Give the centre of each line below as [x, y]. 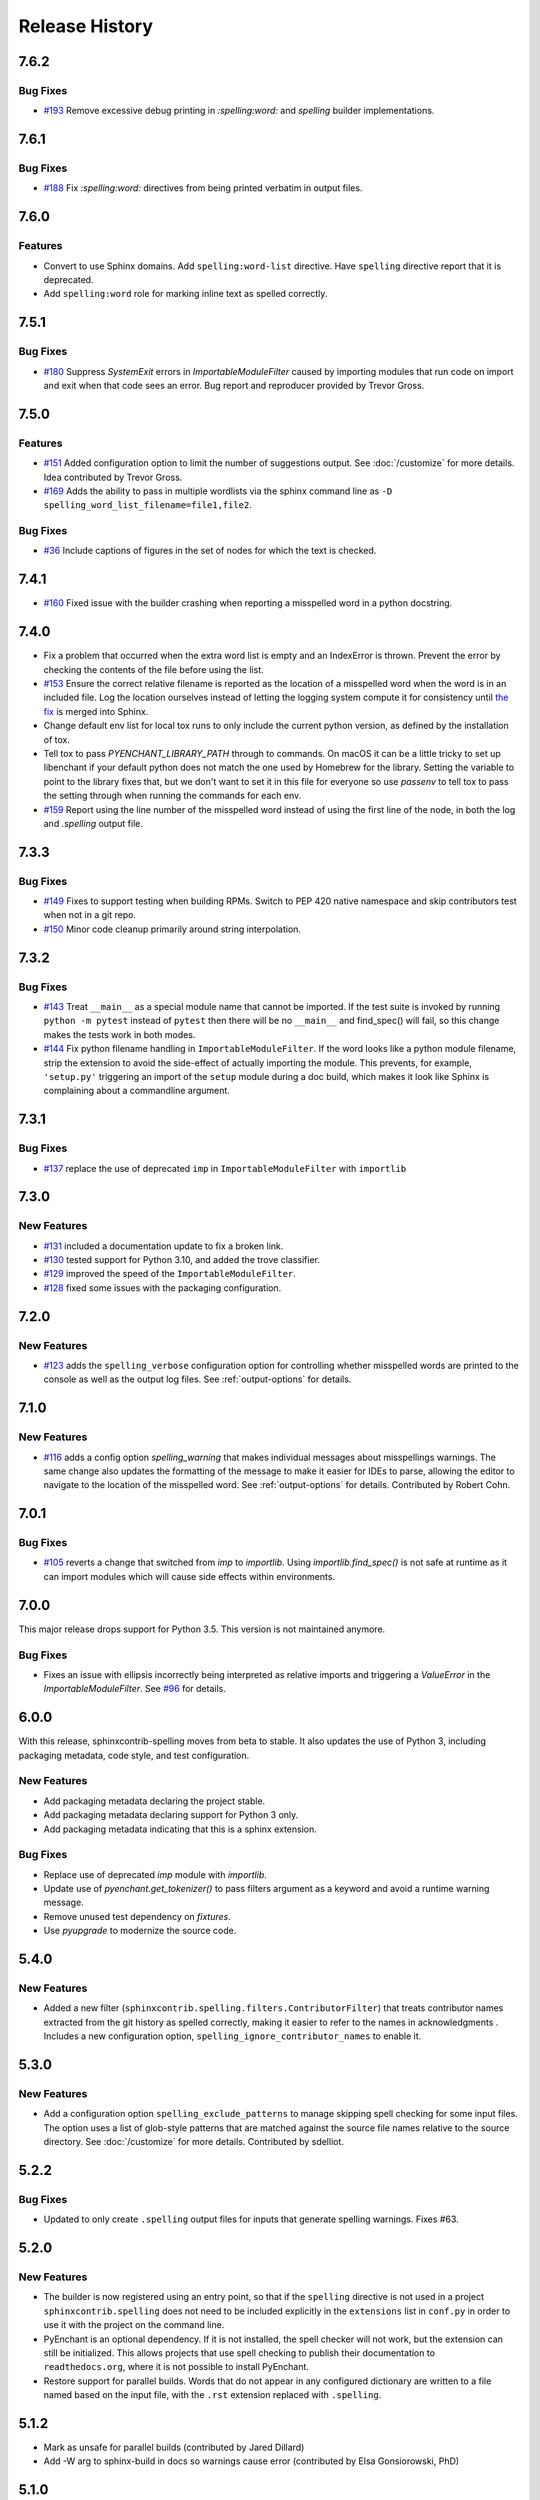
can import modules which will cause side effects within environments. [189, 1576]
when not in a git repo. [90, 915]
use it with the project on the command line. [134, 2325]
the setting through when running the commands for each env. [172, 796]
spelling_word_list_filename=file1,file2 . [147, 505]
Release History [86, 26]
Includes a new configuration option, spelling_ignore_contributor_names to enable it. [232, 2036]
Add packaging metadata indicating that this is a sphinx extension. [180, 1829]
